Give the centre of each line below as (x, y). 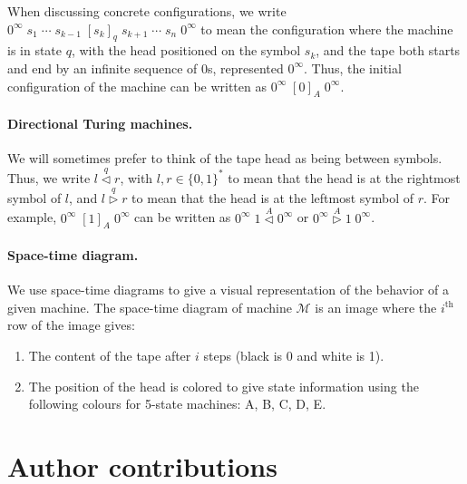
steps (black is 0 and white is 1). (294, 355)
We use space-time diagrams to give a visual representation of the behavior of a (229, 290)
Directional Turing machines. (100, 123)
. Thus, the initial (353, 68)
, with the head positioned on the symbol (186, 50)
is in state (35, 50)
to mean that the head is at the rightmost (344, 177)
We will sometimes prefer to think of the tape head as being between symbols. (225, 158)
